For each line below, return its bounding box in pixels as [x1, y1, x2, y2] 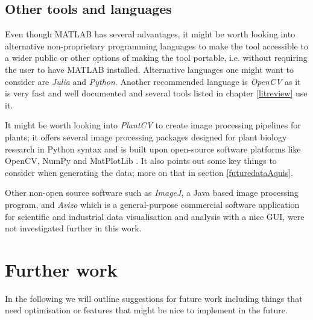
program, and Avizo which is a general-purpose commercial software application [5, 198, 300, 210]
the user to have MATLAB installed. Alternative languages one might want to [5, 63, 294, 75]
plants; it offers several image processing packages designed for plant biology [5, 130, 287, 143]
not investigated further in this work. [5, 222, 142, 234]
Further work [5, 257, 118, 281]
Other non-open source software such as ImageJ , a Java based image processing [5, 186, 299, 199]
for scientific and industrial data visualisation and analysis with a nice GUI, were [5, 210, 305, 222]
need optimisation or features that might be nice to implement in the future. [5, 304, 288, 316]
